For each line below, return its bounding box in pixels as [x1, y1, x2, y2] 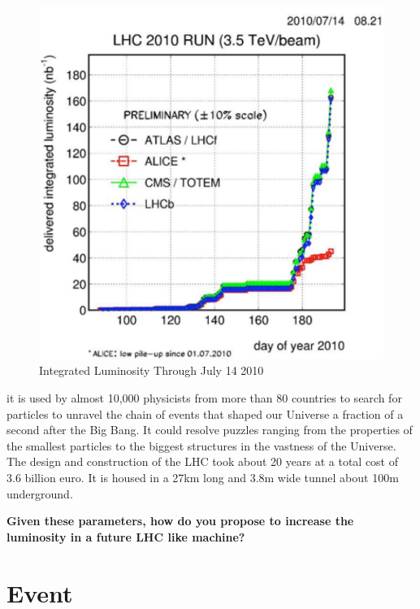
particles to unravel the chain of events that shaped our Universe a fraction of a [6, 405, 404, 422]
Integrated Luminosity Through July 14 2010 [39, 362, 264, 379]
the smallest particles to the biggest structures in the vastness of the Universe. [6, 437, 396, 454]
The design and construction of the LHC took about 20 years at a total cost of [6, 453, 399, 470]
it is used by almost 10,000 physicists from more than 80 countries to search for [6, 389, 402, 406]
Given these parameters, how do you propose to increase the [6, 512, 354, 529]
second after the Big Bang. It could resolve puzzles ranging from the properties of [6, 421, 413, 438]
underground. [6, 485, 73, 502]
